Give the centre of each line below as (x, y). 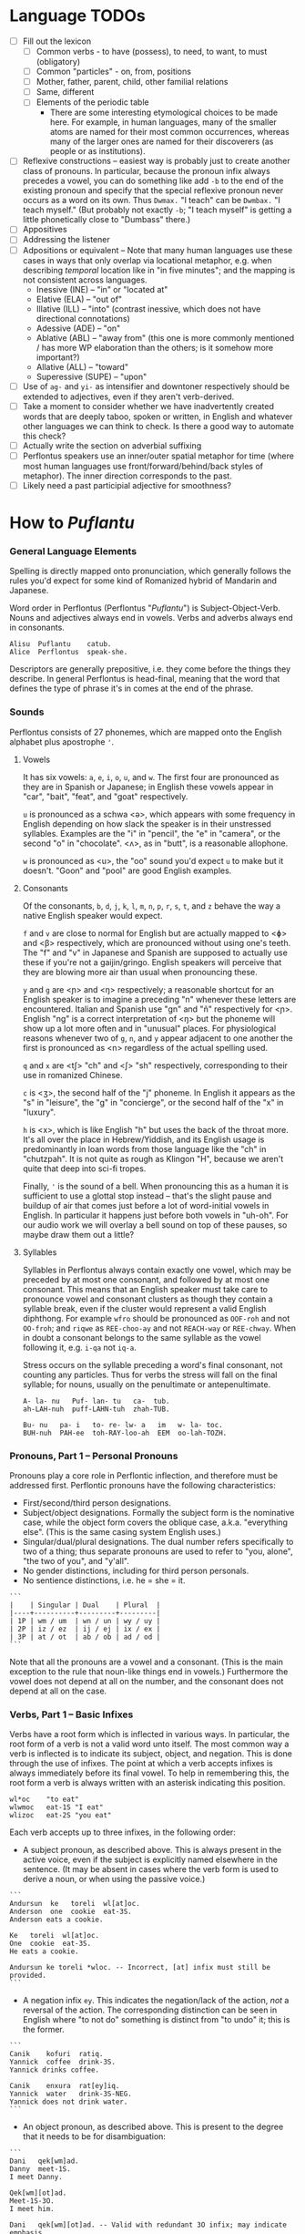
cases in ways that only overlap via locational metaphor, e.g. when (147, 260)
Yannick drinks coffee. (55, 2070)
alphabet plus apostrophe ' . (62, 741)
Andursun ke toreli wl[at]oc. (75, 1904)
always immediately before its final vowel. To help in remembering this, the (149, 1773)
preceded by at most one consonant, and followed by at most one (146, 1279)
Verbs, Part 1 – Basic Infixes (71, 1714)
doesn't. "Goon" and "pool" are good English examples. (127, 870)
